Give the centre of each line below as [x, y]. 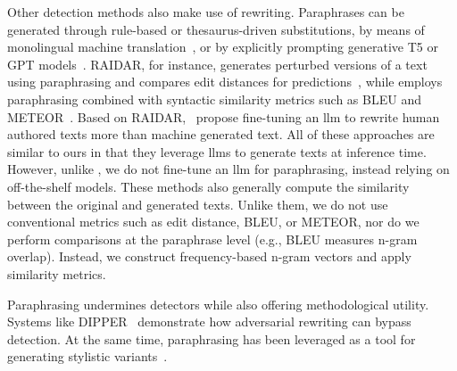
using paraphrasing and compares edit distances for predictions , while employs [225, 82]
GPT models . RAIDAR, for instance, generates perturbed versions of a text [217, 64]
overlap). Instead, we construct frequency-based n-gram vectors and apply [209, 256]
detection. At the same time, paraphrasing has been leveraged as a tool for [212, 338]
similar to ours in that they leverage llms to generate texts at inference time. [217, 151]
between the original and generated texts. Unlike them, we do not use [198, 204]
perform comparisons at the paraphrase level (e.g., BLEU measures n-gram [212, 239]
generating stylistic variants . [87, 356]
